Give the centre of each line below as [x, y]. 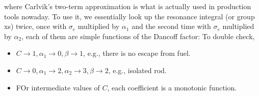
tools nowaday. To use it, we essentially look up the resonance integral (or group [129, 16]
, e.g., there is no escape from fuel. [137, 53]
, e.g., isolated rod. [137, 70]
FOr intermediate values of [58, 87]
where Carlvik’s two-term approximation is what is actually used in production [128, 6]
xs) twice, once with [35, 26]
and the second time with [171, 26]
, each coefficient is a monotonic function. [172, 87]
